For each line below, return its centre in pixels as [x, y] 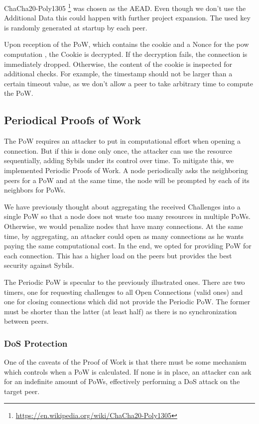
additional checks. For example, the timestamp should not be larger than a [118, 74]
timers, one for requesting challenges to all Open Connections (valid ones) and [124, 292]
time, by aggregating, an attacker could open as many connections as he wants [124, 236]
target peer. [22, 391]
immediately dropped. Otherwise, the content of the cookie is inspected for [118, 64]
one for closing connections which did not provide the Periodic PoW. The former [127, 302]
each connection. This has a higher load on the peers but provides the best [118, 255]
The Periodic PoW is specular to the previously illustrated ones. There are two [125, 282]
